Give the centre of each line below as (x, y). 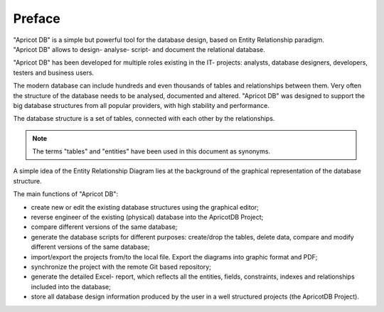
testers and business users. (54, 72)
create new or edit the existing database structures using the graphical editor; (145, 207)
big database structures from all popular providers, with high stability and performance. (141, 105)
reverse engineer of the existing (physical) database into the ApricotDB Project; (147, 217)
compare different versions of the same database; (104, 227)
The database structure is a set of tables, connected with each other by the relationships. (144, 119)
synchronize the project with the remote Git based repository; (121, 267)
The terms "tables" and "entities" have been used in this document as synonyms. (151, 151)
